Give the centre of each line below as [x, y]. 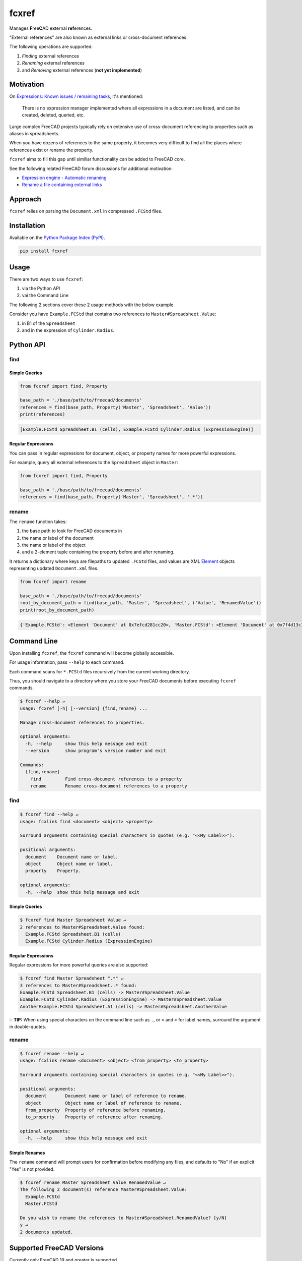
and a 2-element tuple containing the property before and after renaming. [98, 552]
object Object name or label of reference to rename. [104, 1103]
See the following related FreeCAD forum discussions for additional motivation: [91, 168]
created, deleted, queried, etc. [53, 115]
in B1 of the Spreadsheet [49, 323]
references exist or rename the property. [51, 150]
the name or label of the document [58, 538]
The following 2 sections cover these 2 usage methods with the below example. [92, 305]
